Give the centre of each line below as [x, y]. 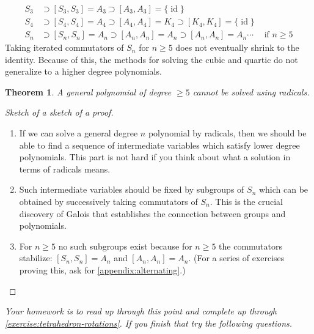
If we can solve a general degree [78, 133]
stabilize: [36, 258]
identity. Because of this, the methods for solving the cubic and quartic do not [152, 59]
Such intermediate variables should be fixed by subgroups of [132, 189]
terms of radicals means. [65, 169]
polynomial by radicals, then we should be [227, 133]
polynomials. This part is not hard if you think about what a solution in [155, 157]
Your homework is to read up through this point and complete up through [141, 311]
